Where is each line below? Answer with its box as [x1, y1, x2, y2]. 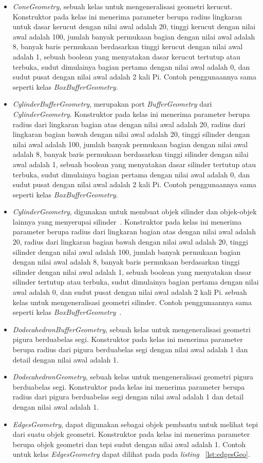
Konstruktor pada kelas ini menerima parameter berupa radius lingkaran [12, 11, 242, 22]
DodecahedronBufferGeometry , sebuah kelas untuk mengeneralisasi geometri [12, 324, 251, 334]
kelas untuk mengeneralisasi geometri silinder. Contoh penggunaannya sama [12, 296, 252, 307]
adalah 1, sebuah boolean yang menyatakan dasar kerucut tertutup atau [12, 51, 240, 62]
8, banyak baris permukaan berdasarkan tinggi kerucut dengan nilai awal [12, 41, 243, 52]
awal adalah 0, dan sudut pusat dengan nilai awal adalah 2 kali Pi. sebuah [12, 287, 247, 297]
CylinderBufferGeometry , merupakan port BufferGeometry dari [12, 98, 212, 109]
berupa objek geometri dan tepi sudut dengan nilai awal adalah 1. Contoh [12, 438, 246, 449]
